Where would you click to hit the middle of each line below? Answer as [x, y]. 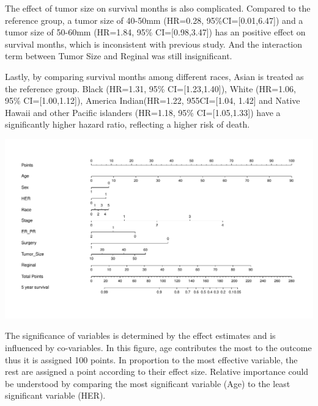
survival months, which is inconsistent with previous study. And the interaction [154, 44]
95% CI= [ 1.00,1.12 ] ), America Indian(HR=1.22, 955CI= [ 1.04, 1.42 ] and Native [153, 100]
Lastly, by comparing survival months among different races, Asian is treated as [154, 76]
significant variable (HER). [55, 395]
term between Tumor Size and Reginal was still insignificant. [119, 56]
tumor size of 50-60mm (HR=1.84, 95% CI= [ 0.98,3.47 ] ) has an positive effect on [155, 32]
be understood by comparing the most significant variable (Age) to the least [148, 383]
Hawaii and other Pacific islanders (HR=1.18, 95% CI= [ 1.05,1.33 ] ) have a [143, 112]
